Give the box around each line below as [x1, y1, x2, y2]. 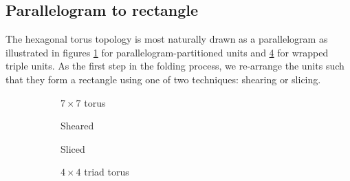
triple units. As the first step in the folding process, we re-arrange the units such [6, 58, 344, 73]
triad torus [84, 164, 129, 179]
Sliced [61, 141, 85, 156]
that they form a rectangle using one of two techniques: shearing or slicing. [6, 72, 321, 86]
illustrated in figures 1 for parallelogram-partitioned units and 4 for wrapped [6, 45, 329, 59]
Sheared [61, 118, 94, 133]
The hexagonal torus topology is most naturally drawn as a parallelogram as [6, 32, 328, 46]
